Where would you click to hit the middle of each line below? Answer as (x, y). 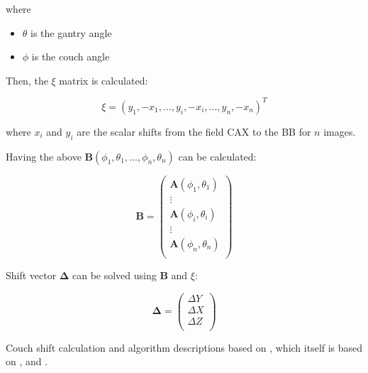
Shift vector (31, 275)
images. (340, 131)
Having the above (44, 156)
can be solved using (114, 275)
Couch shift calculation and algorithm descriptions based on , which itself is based (184, 347)
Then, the (27, 80)
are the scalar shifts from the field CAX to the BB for (194, 131)
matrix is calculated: (104, 80)
